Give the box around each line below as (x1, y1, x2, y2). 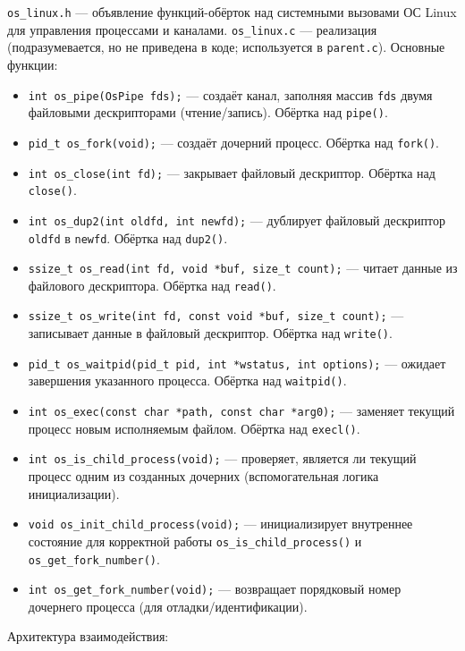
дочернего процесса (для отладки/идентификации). (28, 596, 308, 615)
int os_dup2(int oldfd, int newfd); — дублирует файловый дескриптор (28, 210, 445, 229)
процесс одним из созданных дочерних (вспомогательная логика (28, 467, 379, 486)
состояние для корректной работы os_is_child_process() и (28, 531, 362, 550)
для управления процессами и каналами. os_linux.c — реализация (7, 20, 377, 38)
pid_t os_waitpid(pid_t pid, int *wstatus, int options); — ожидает (28, 353, 446, 372)
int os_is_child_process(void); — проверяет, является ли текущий (28, 449, 417, 468)
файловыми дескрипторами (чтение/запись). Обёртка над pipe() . (28, 103, 388, 122)
